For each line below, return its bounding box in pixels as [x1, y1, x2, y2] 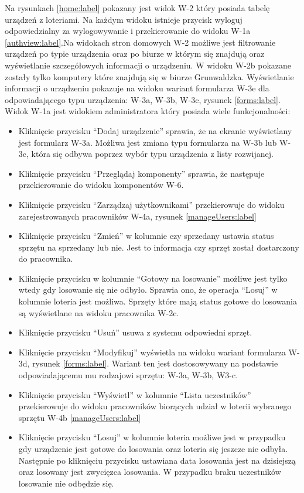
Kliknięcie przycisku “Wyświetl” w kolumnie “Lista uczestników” [18, 388, 251, 400]
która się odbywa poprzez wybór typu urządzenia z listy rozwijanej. [31, 148, 274, 160]
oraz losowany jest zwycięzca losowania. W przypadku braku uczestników [18, 465, 281, 478]
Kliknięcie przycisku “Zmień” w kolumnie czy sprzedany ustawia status [18, 230, 274, 242]
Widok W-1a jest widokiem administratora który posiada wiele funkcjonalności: [5, 105, 291, 117]
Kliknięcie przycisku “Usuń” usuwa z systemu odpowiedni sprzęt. [18, 326, 252, 338]
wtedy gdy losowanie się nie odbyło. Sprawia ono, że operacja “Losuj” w [18, 283, 278, 296]
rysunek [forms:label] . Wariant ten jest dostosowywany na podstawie [32, 357, 278, 369]
